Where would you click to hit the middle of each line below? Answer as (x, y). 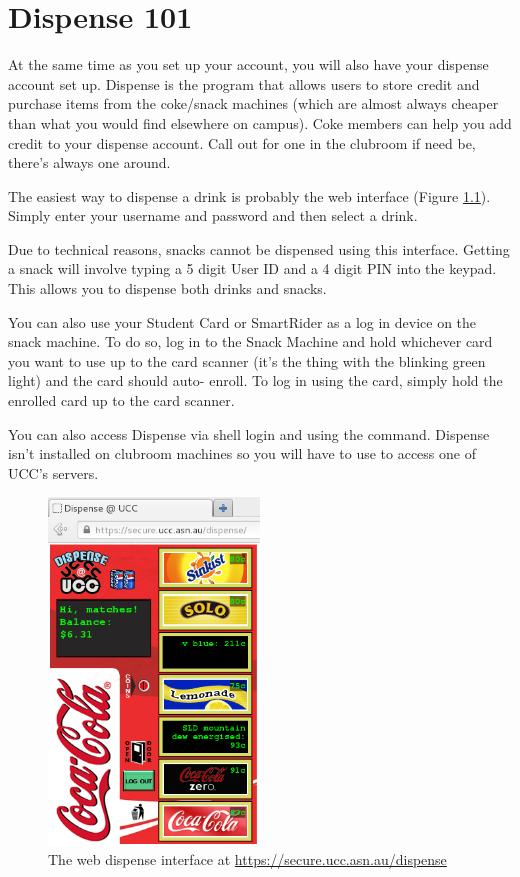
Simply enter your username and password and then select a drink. (213, 215)
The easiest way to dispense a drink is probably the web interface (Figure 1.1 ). (249, 195)
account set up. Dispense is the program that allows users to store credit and (244, 83)
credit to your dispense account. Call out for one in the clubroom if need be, (242, 142)
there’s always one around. (89, 162)
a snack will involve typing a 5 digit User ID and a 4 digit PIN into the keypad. (252, 268)
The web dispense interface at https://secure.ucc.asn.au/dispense (247, 859)
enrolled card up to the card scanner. (121, 400)
